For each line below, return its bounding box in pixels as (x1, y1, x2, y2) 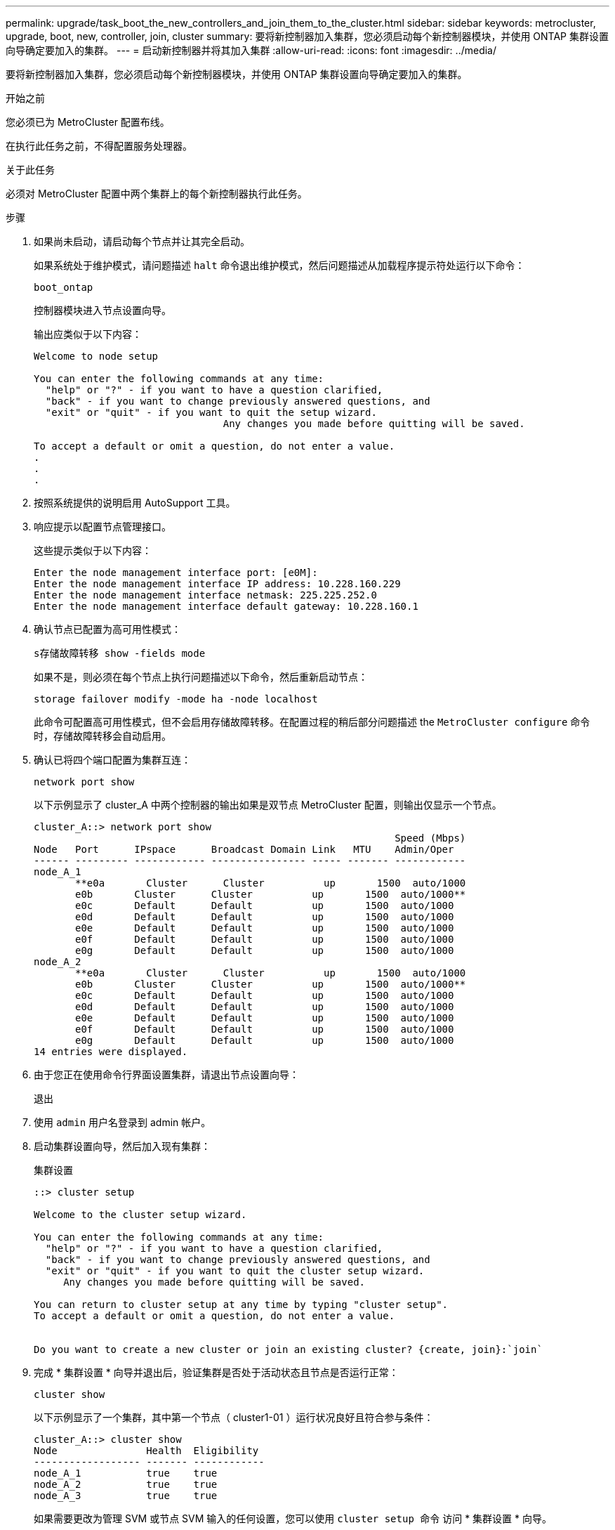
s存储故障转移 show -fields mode (34, 648, 206, 659)
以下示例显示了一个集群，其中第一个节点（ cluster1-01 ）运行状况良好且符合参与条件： (34, 1411, 434, 1423)
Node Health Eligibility (34, 1445, 259, 1456)
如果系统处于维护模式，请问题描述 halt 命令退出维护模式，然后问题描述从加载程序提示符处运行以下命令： (34, 259, 525, 271)
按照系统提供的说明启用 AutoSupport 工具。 (34, 497, 236, 509)
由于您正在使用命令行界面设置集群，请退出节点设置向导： (34, 1068, 299, 1080)
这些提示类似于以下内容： (34, 544, 152, 556)
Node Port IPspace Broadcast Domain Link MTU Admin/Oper (34, 844, 454, 855)
